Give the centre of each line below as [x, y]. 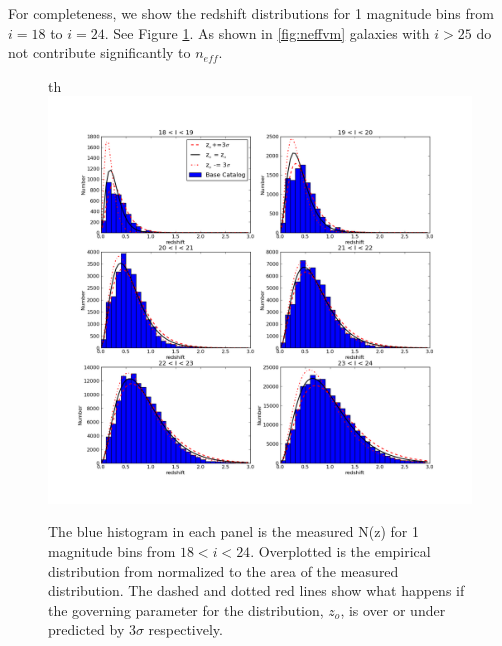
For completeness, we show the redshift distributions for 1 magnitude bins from [251, 13]
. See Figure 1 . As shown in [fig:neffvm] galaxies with [267, 32]
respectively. [185, 629]
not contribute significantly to [99, 52]
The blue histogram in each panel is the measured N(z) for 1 [233, 531]
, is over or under [393, 609]
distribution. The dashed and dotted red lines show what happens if [256, 590]
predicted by [86, 629]
